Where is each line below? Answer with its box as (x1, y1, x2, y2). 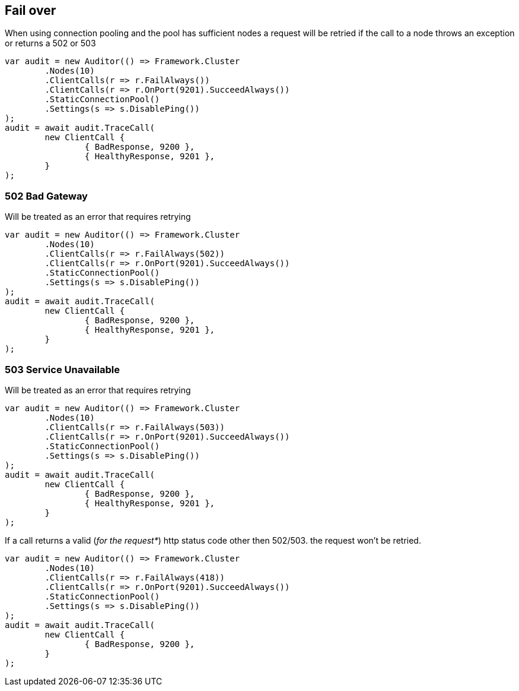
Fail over (5, 3, 56, 18)
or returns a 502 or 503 (5, 38, 96, 49)
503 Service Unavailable (5, 363, 120, 376)
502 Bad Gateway (5, 190, 88, 202)
